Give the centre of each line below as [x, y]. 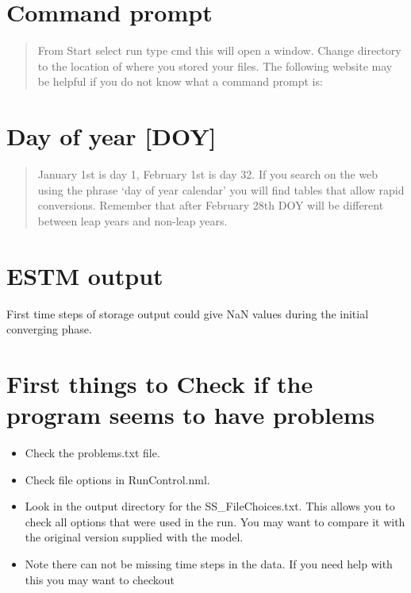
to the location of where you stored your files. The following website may [215, 65]
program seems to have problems [191, 415]
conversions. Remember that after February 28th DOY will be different [211, 205]
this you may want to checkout [100, 579]
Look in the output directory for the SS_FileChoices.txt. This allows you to [210, 506]
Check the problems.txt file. [92, 453]
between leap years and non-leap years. [133, 220]
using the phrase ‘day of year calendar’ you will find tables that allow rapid [221, 189]
